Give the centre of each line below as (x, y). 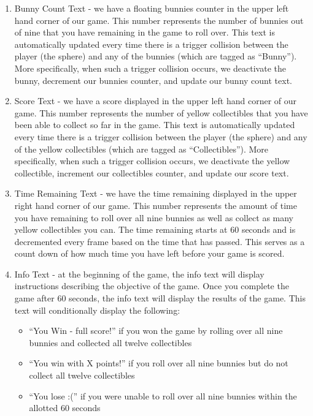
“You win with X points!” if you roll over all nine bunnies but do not (159, 363)
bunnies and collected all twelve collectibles (110, 342)
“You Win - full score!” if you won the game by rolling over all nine (156, 331)
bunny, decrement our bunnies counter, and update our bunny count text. (153, 80)
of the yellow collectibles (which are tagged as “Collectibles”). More (141, 149)
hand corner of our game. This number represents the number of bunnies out (159, 20)
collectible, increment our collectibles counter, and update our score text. (152, 172)
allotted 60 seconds (65, 408)
